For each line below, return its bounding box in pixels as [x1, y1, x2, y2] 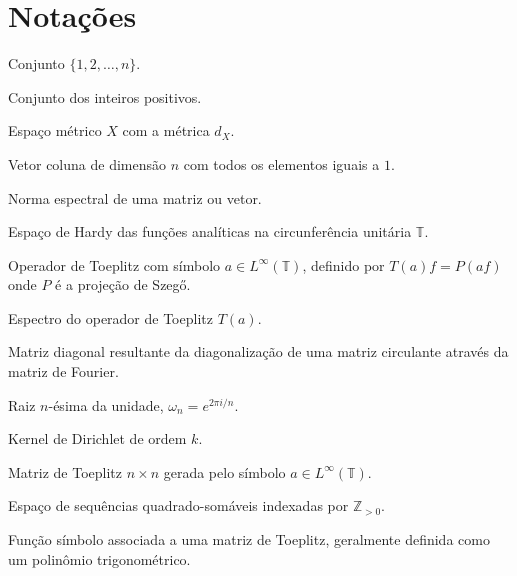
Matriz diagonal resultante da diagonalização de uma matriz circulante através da [8, 341, 509, 362]
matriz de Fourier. [8, 361, 119, 382]
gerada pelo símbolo [163, 461, 286, 482]
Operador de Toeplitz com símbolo [8, 254, 221, 275]
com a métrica [122, 120, 210, 141]
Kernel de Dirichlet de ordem [8, 428, 187, 449]
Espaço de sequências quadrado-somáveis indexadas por [8, 495, 349, 516]
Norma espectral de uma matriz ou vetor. [8, 187, 262, 208]
